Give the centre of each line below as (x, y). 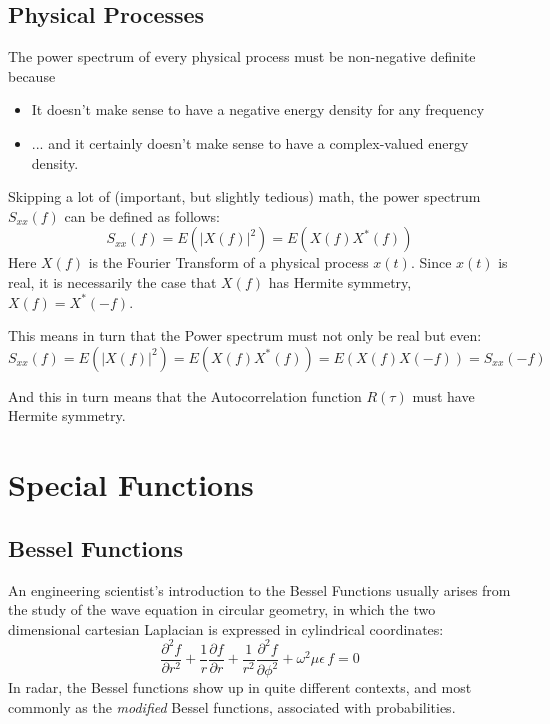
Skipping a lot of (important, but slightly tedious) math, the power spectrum (244, 196)
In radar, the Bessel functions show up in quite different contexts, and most (240, 687)
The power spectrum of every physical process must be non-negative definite (242, 56)
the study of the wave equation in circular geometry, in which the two (222, 609)
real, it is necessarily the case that (112, 281)
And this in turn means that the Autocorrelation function (185, 395)
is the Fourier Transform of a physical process (228, 262)
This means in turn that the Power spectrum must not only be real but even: (245, 335)
